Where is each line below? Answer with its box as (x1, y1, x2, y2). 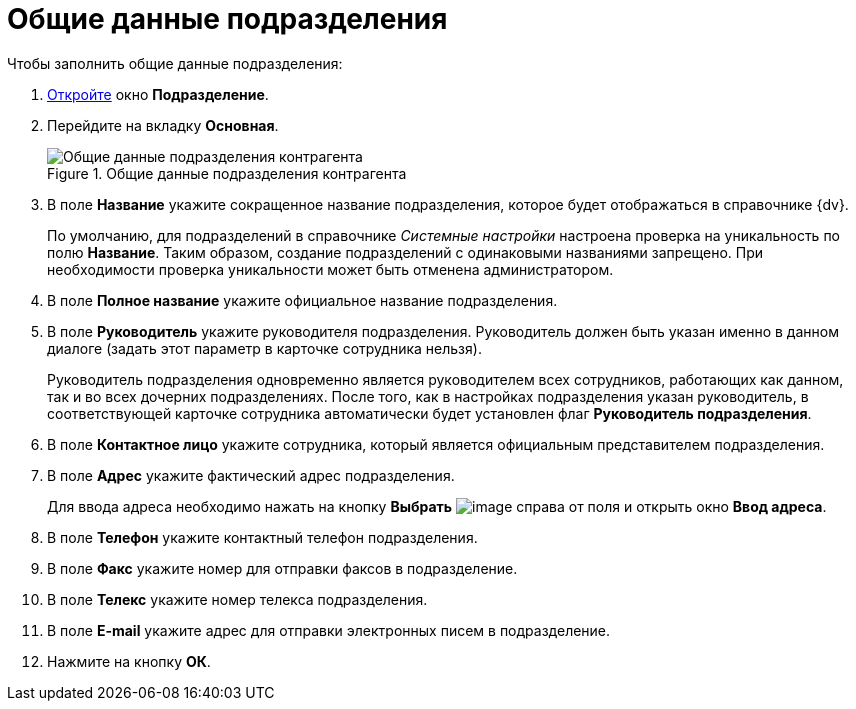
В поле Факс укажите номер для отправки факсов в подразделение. (47, 559, 518, 577)
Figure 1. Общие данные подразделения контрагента (47, 164, 407, 182)
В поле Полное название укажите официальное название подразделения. (47, 291, 558, 309)
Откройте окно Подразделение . (47, 85, 269, 103)
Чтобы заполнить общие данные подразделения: (7, 54, 343, 72)
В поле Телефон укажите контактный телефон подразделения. (47, 528, 478, 546)
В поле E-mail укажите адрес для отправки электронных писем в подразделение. (47, 621, 611, 639)
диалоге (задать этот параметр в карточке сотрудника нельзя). (47, 339, 482, 357)
